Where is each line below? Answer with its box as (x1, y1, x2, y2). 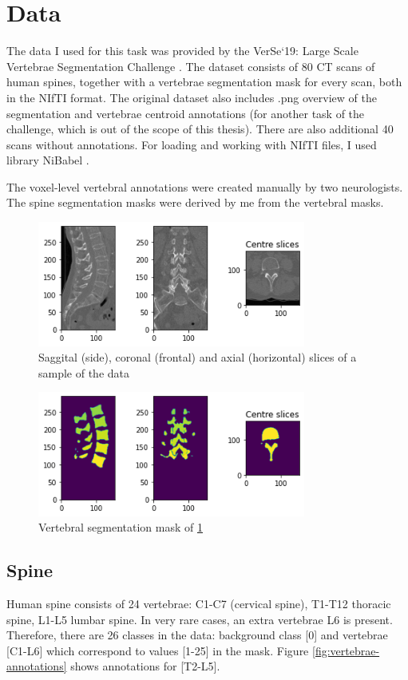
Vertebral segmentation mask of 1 (38, 519, 203, 536)
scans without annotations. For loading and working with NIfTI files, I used (6, 136, 377, 152)
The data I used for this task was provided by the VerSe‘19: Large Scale (6, 42, 358, 59)
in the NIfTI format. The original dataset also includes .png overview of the (6, 89, 377, 105)
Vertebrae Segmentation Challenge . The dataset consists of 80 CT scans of (6, 57, 375, 74)
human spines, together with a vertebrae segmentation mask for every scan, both (6, 73, 402, 90)
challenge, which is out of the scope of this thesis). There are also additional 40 (6, 121, 394, 137)
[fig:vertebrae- (312, 642, 380, 658)
